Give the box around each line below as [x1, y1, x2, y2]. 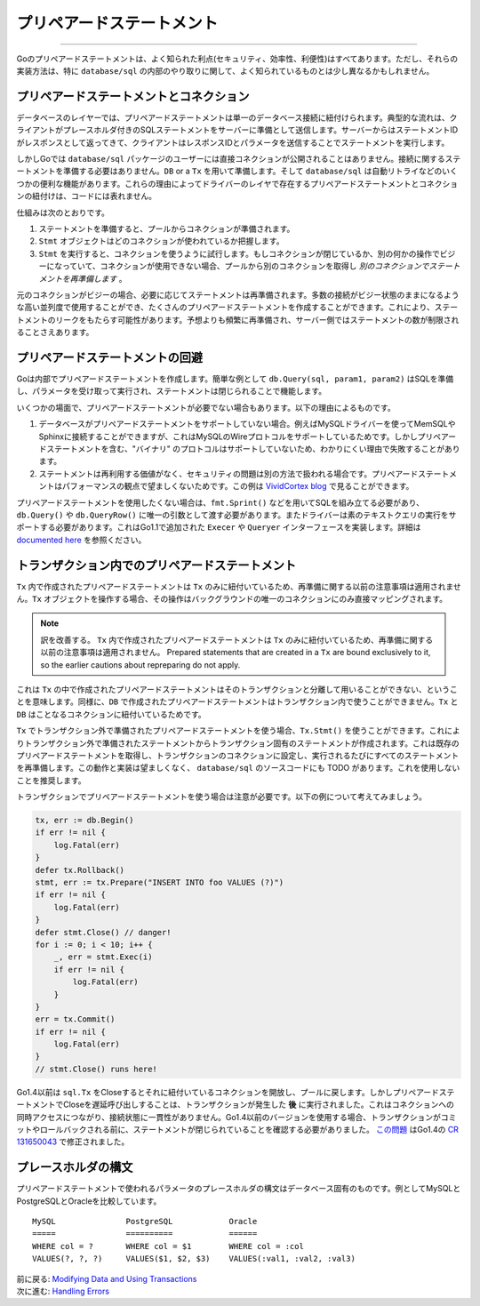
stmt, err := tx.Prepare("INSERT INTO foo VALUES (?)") [35, 877, 284, 887]
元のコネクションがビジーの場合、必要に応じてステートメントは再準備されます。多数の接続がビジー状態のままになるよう [16, 289, 460, 300]
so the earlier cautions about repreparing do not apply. [40, 659, 241, 670]
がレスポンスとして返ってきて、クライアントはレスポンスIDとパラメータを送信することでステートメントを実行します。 [16, 137, 450, 148]
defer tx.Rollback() [35, 865, 124, 875]
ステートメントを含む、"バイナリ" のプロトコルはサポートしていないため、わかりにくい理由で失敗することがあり [45, 443, 460, 453]
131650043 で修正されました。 [16, 1136, 130, 1147]
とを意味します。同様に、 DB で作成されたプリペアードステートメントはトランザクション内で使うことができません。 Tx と [16, 696, 459, 707]
